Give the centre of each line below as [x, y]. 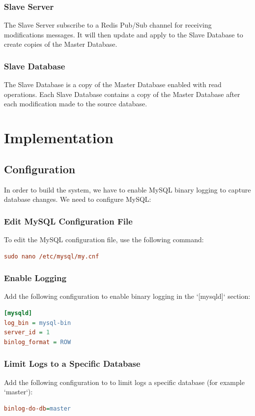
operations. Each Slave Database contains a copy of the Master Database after [122, 94]
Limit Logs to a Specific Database [72, 364]
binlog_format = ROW [38, 342]
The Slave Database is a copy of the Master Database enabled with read [113, 84]
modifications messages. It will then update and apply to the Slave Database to [124, 34]
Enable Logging [35, 278]
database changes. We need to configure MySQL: [78, 199]
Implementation [59, 138]
